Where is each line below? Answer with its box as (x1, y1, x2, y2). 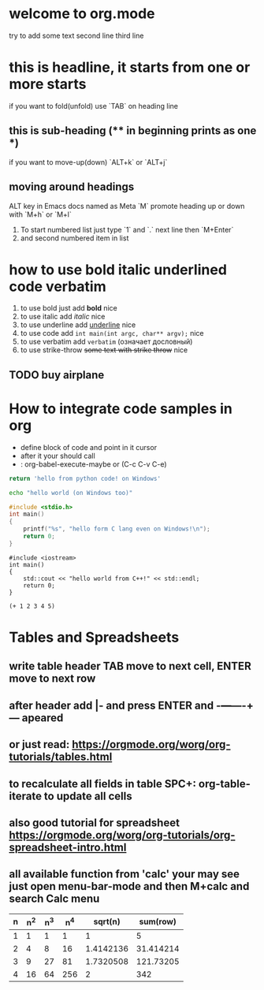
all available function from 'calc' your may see (9, 868, 240, 881)
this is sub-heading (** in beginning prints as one (9, 124, 257, 138)
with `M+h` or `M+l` (9, 210, 72, 219)
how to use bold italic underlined (9, 261, 228, 278)
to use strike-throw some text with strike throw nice (20, 345, 188, 355)
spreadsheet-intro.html (9, 840, 127, 854)
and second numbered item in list (20, 233, 129, 243)
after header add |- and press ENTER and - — (9, 698, 232, 712)
